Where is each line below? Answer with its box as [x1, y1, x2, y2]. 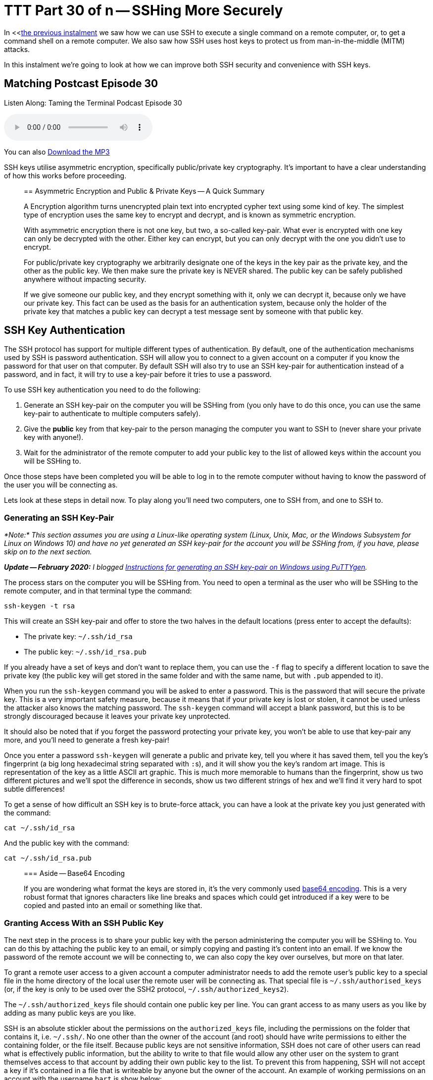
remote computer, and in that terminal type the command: [4, 587, 192, 595]
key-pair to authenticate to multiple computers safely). [24, 409, 201, 418]
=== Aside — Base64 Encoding [24, 869, 125, 878]
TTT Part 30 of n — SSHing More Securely [4, 2, 283, 19]
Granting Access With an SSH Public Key [4, 918, 164, 928]
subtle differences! [4, 785, 65, 794]
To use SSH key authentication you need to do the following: [4, 385, 201, 394]
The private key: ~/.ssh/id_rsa [24, 632, 133, 641]
